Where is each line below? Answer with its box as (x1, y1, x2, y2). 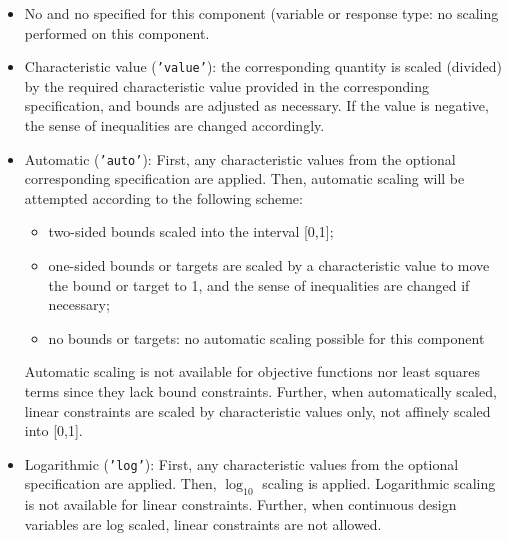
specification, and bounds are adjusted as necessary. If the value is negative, (24, 95, 489, 116)
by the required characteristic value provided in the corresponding (24, 75, 429, 96)
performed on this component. (24, 22, 210, 43)
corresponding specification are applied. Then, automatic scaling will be (24, 168, 465, 189)
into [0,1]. (24, 420, 83, 441)
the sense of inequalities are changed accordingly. (24, 115, 325, 136)
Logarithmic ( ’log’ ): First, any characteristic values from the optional (24, 453, 459, 474)
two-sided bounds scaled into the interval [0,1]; (48, 221, 334, 242)
